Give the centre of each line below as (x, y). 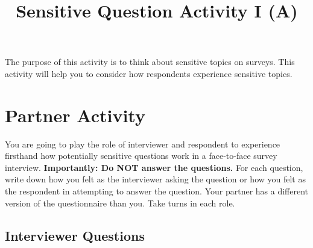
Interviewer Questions (75, 235)
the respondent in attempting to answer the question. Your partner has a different (157, 191)
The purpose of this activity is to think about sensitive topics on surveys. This (150, 62)
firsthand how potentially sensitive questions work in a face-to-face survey (141, 156)
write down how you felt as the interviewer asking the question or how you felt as (155, 179)
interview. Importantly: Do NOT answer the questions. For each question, (154, 167)
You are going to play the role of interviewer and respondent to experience (143, 144)
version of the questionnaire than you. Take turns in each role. (120, 203)
